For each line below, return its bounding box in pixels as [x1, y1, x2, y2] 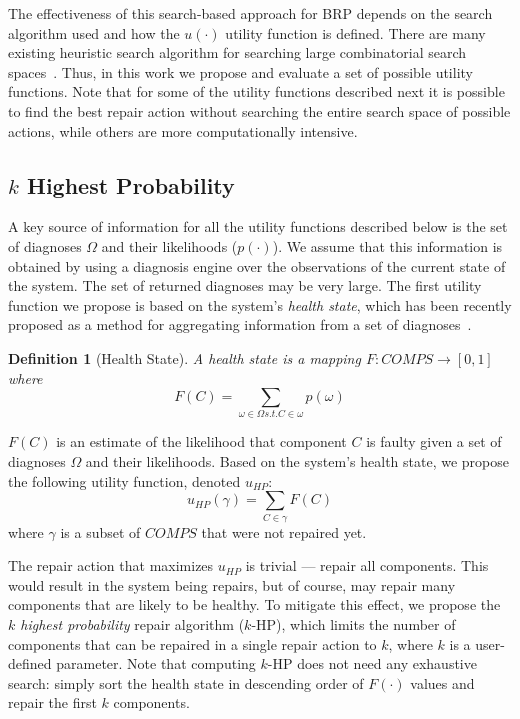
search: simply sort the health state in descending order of [8, 672, 364, 693]
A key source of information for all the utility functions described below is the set [8, 216, 508, 237]
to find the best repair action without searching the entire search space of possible [8, 100, 511, 121]
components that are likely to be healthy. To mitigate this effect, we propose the [8, 594, 501, 615]
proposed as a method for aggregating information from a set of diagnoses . [8, 314, 472, 335]
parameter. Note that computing [56, 653, 256, 674]
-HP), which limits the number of [251, 613, 456, 634]
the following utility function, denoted [8, 470, 241, 491]
